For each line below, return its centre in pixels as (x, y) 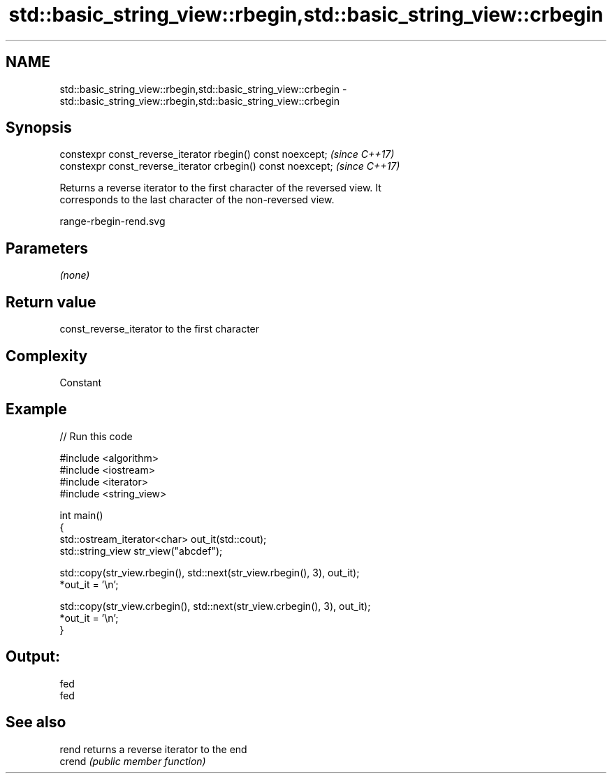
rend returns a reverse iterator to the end (153, 749)
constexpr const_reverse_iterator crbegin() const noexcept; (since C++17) (230, 166)
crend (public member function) (133, 761)
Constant (81, 382)
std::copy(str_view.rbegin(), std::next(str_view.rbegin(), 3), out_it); (210, 572)
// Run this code (96, 436)
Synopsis (39, 128)
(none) (75, 275)
